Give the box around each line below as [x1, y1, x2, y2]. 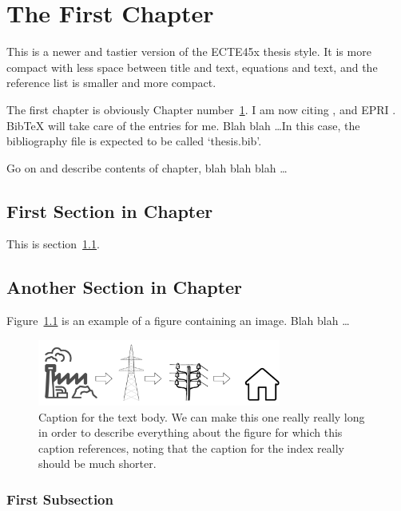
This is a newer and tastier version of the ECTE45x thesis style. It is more [6, 43, 371, 60]
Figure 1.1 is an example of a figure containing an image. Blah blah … [6, 312, 350, 329]
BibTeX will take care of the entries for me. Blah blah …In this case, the [6, 117, 360, 133]
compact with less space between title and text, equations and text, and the [6, 58, 378, 75]
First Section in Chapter [6, 198, 213, 223]
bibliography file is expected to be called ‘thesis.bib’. [6, 133, 262, 149]
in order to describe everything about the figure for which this [38, 424, 343, 441]
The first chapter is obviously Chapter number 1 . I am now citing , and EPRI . [6, 101, 396, 117]
